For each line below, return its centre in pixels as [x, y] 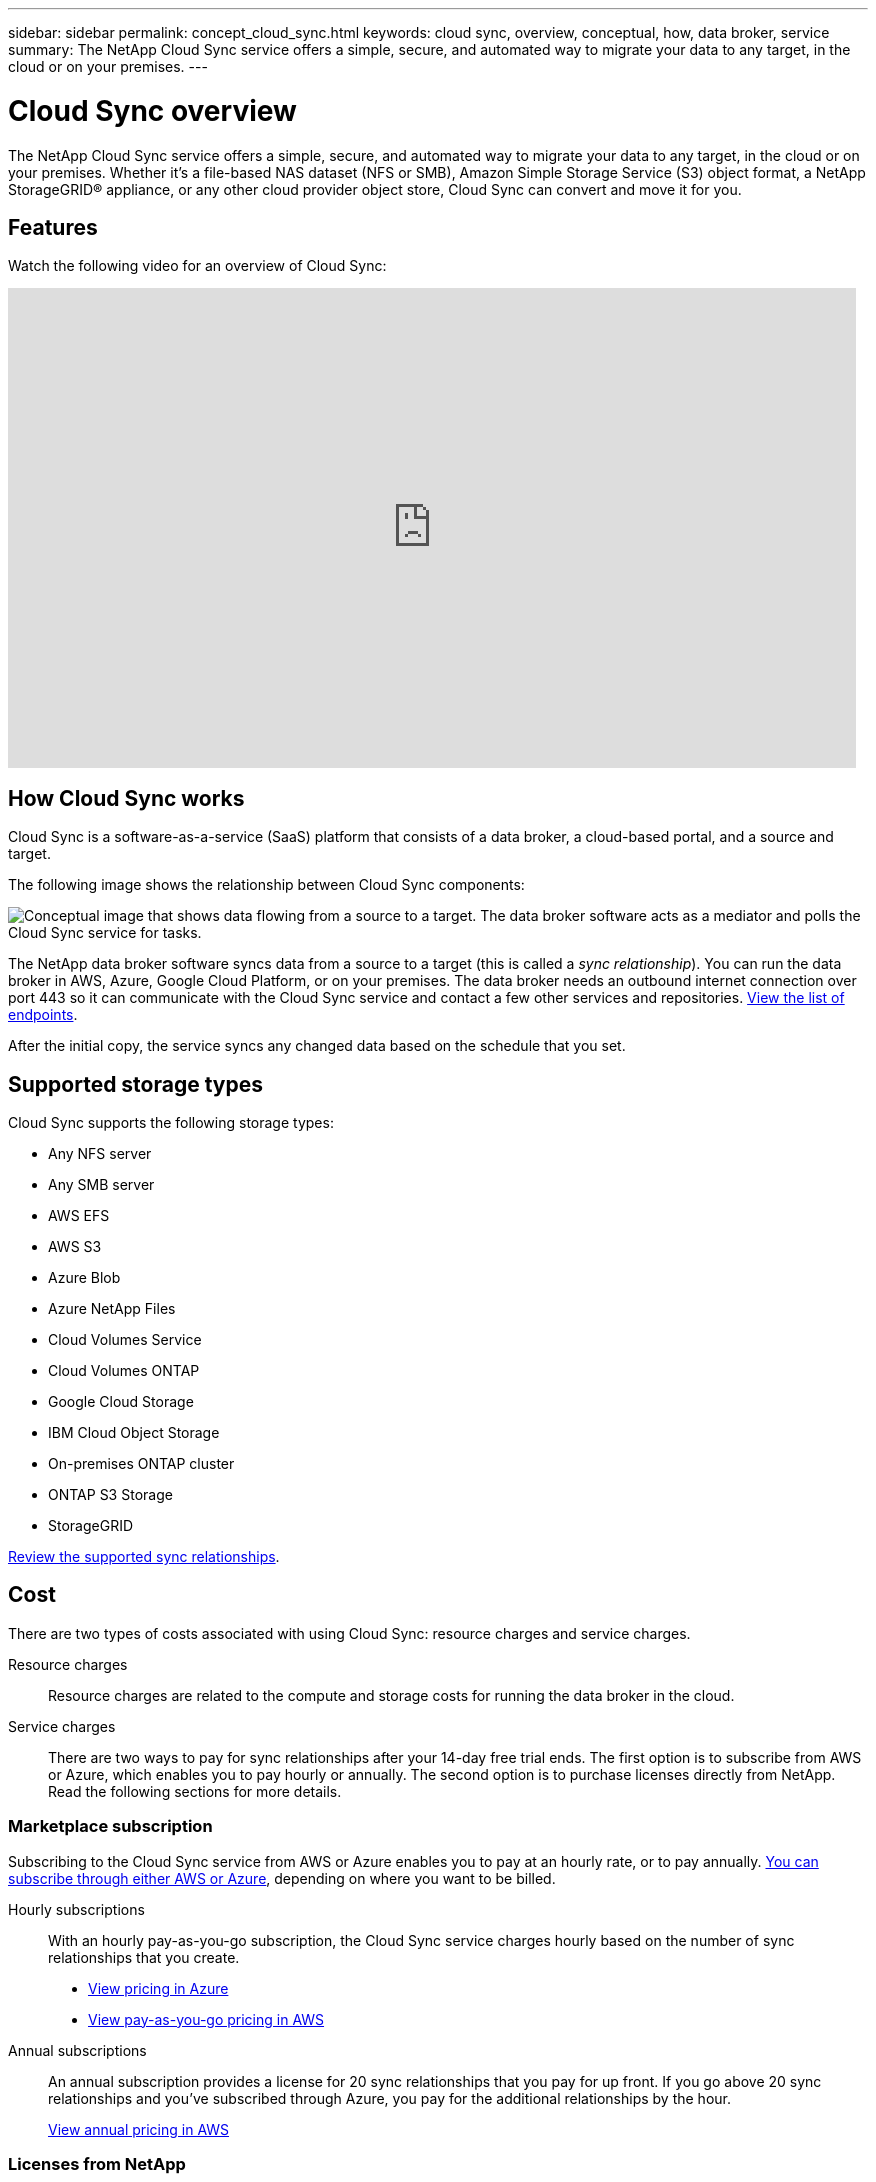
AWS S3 [75, 1247]
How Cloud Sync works [126, 798]
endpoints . [43, 1015]
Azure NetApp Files [112, 1309]
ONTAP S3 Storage [110, 1495]
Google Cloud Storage [121, 1402]
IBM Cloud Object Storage [134, 1433]
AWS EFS [79, 1216]
